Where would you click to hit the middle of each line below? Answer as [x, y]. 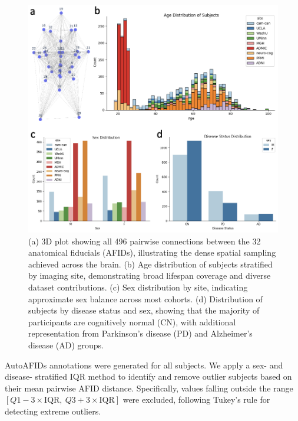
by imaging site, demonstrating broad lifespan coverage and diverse [150, 275]
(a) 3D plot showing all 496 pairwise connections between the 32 [145, 241]
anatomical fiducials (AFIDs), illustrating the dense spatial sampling [152, 252]
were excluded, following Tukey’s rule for [196, 399]
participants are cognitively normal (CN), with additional [132, 322]
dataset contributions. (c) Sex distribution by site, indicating [138, 287]
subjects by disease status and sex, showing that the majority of [144, 310]
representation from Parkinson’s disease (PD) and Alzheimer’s [140, 333]
